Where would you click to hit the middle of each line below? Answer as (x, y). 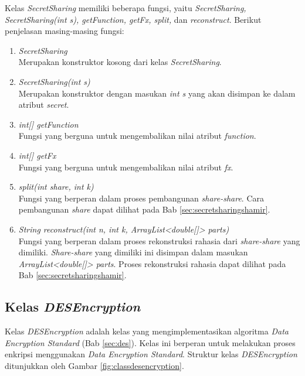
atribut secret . (44, 105)
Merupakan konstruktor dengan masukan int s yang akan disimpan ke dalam (157, 93)
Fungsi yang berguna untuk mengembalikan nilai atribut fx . (126, 167)
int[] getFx (37, 155)
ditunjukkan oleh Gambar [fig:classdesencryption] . (94, 365)
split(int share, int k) (56, 187)
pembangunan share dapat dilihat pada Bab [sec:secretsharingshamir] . (144, 209)
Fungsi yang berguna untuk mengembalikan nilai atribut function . (137, 136)
